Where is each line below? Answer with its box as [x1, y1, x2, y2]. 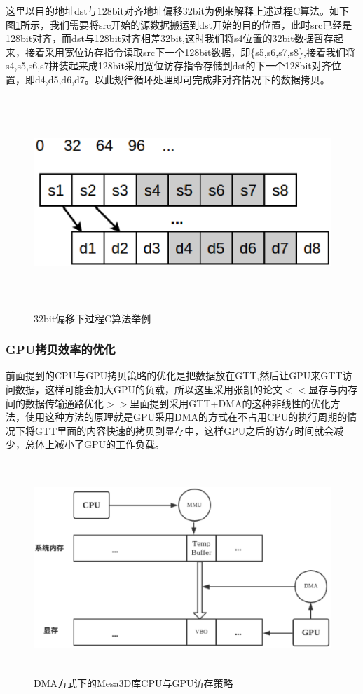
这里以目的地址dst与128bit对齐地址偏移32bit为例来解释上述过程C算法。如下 [6, 4, 350, 18]
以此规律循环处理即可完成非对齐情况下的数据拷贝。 [94, 72, 330, 86]
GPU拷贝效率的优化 [6, 341, 116, 358]
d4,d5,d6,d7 [35, 72, 85, 86]
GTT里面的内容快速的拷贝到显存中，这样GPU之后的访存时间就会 [34, 423, 334, 437]
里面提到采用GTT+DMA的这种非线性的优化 [130, 395, 331, 410]
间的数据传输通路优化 [6, 395, 104, 410]
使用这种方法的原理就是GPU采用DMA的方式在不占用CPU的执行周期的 [25, 409, 348, 424]
